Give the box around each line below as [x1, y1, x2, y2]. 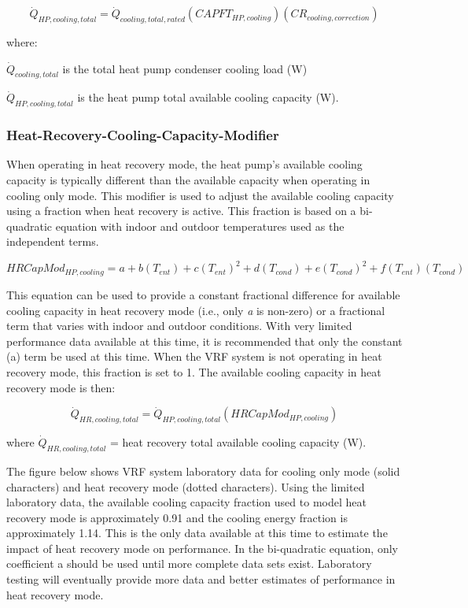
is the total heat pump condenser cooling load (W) [62, 60, 308, 76]
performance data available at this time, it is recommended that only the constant [6, 332, 403, 349]
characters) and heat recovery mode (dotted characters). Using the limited [6, 478, 365, 495]
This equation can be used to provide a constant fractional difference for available [6, 286, 400, 302]
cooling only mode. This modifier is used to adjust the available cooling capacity [6, 187, 394, 203]
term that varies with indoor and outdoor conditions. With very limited [6, 317, 352, 334]
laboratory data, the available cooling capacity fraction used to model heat [6, 494, 367, 510]
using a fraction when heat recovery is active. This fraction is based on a [6, 202, 356, 219]
